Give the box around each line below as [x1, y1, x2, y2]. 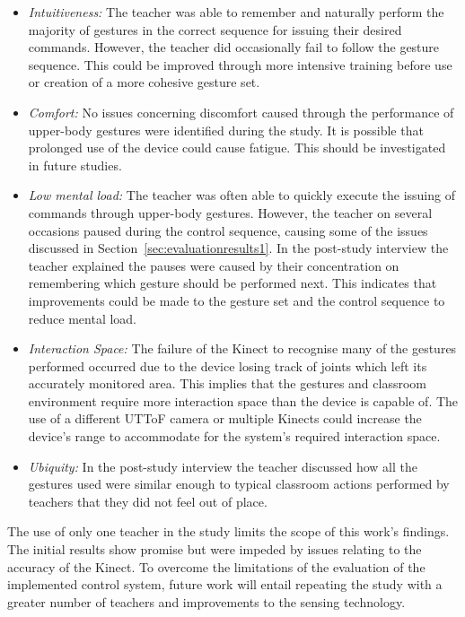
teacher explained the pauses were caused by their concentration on [28, 256, 399, 274]
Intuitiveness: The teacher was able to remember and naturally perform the [28, 3, 444, 21]
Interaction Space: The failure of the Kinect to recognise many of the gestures [28, 339, 457, 358]
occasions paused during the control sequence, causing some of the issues [28, 221, 428, 239]
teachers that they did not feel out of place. [28, 491, 268, 510]
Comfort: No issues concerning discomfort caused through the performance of [28, 102, 454, 121]
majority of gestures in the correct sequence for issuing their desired [28, 20, 402, 39]
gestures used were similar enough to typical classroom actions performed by [28, 474, 450, 493]
